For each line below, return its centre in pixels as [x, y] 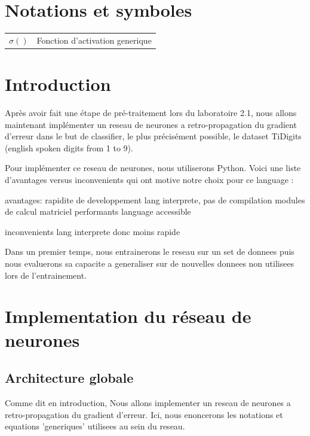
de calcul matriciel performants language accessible [98, 211]
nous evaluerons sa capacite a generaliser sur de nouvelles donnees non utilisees [150, 263]
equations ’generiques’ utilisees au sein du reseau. [95, 426]
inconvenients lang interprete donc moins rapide [93, 231]
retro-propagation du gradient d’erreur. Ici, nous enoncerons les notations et [144, 414]
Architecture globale [69, 378]
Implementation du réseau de [128, 316]
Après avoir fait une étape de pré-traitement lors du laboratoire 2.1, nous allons [151, 113]
